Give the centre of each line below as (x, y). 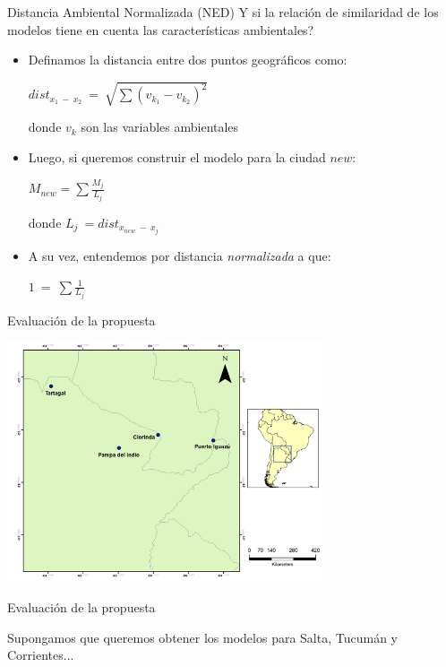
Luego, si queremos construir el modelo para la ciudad (177, 156)
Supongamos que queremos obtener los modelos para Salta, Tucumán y (202, 637)
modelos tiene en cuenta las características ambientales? (161, 29)
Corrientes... (41, 655)
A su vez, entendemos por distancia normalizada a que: (180, 256)
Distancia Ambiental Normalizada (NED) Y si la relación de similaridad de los (223, 12)
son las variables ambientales (160, 127)
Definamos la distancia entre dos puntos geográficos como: (188, 60)
